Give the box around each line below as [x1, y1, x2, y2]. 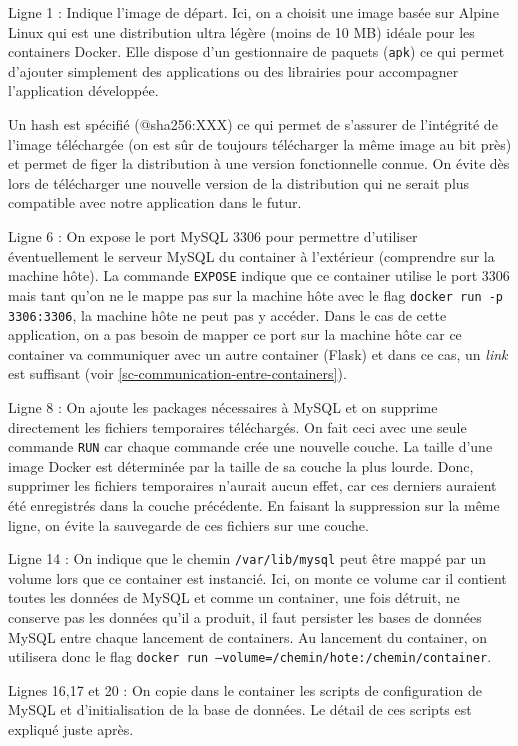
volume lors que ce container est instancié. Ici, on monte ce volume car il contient [8, 567, 507, 588]
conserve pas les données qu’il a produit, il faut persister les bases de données [8, 607, 482, 627]
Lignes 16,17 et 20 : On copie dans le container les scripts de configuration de [8, 679, 482, 700]
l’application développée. [8, 80, 159, 101]
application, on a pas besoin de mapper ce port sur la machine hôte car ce [8, 324, 462, 345]
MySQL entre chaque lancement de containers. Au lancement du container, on [8, 626, 488, 647]
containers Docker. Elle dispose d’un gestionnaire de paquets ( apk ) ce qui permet [8, 41, 505, 62]
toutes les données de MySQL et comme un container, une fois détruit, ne [8, 587, 460, 608]
